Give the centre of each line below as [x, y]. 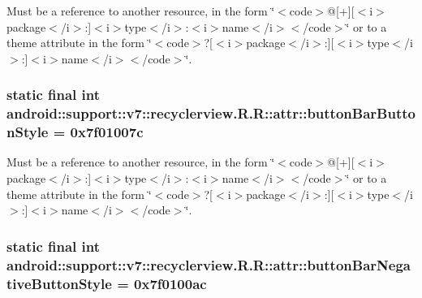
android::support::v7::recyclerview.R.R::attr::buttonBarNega [209, 264]
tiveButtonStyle [59, 283]
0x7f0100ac [170, 283]
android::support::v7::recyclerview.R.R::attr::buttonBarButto [211, 113]
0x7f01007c [107, 132]
